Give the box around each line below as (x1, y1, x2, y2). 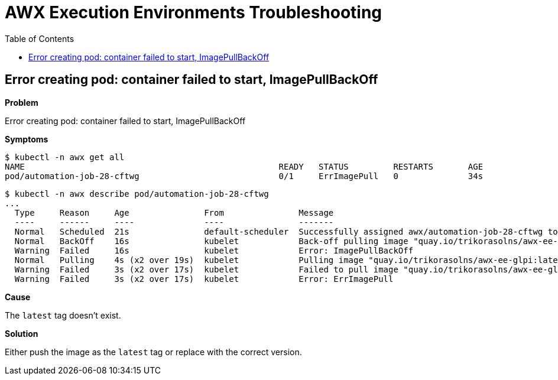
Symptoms (5, 134, 48, 144)
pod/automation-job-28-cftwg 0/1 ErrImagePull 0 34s (5, 171, 484, 181)
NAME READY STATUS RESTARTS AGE (5, 161, 484, 171)
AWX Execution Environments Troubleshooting (5, 2, 382, 22)
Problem (5, 97, 38, 108)
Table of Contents (5, 33, 74, 44)
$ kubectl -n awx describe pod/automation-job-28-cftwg (5, 189, 269, 199)
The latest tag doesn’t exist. (5, 310, 121, 320)
